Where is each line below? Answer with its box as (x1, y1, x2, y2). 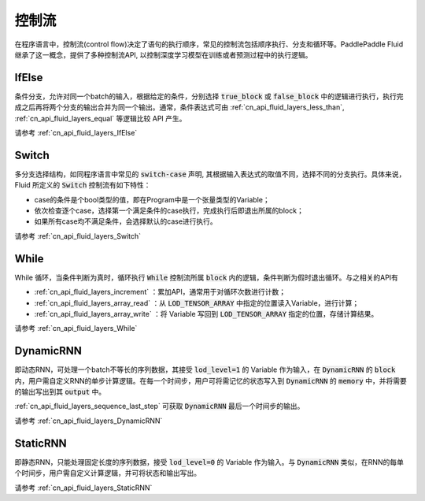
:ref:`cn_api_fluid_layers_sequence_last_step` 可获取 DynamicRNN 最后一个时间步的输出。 (14, 402, 305, 411)
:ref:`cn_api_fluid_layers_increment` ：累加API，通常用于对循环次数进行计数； (34, 288, 286, 297)
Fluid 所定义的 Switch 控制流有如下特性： (14, 180, 151, 190)
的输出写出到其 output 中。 (14, 387, 106, 397)
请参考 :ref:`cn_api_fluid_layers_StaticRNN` (14, 483, 153, 492)
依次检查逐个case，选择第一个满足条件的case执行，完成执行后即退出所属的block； (34, 206, 305, 216)
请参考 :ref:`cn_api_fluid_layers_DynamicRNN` (14, 416, 163, 425)
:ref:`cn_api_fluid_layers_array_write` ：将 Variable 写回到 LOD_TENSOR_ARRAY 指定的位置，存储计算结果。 (34, 309, 379, 318)
